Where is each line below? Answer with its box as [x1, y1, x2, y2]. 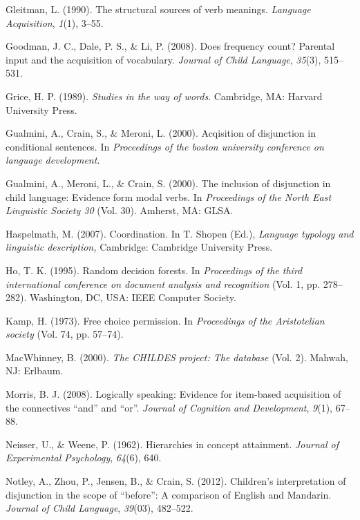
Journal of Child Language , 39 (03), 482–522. [6, 501, 193, 515]
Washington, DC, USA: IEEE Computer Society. [29, 290, 236, 305]
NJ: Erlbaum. [6, 363, 64, 378]
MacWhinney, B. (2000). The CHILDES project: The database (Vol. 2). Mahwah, [6, 349, 349, 364]
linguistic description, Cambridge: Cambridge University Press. [6, 240, 273, 254]
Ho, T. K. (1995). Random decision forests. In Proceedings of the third [6, 262, 303, 277]
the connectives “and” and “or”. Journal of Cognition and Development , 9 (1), [6, 400, 333, 414]
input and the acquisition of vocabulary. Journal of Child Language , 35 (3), [6, 52, 321, 66]
